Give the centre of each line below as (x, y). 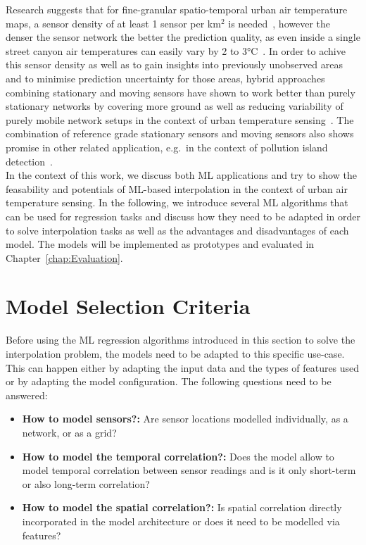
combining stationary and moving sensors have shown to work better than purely (181, 92)
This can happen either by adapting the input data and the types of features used (183, 367)
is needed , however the (279, 23)
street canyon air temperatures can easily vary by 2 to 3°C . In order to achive (176, 50)
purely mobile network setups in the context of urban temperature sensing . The (180, 119)
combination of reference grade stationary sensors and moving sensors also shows (180, 133)
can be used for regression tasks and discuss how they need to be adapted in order (183, 216)
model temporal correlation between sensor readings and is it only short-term (189, 470)
